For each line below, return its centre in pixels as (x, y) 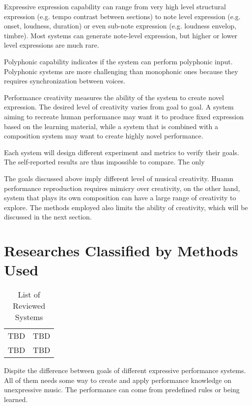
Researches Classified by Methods (121, 251)
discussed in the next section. (48, 217)
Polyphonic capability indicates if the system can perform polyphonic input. (118, 61)
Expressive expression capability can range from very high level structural (115, 6)
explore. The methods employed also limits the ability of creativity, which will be (126, 207)
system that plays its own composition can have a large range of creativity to (120, 198)
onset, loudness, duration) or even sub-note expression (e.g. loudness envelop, (120, 26)
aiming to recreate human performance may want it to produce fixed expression (124, 116)
